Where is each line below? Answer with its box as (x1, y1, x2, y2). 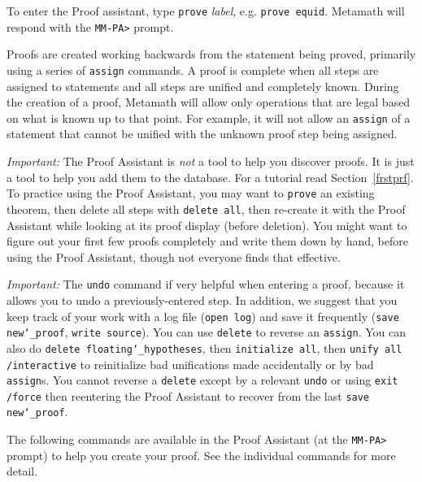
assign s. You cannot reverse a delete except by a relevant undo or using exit (7, 371, 398, 389)
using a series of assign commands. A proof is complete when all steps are (7, 61, 379, 78)
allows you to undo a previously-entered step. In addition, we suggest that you (7, 291, 398, 308)
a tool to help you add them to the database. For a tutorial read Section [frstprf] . (7, 168, 414, 185)
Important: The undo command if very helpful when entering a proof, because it (7, 276, 405, 293)
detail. (7, 462, 38, 480)
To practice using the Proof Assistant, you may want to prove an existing (7, 185, 375, 202)
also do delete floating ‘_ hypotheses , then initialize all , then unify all (7, 339, 402, 356)
